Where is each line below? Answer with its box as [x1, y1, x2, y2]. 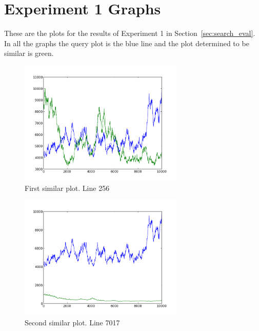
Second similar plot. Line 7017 [25, 317, 120, 327]
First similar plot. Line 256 [25, 182, 110, 193]
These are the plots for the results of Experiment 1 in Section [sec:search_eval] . [4, 28, 255, 38]
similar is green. [4, 48, 54, 59]
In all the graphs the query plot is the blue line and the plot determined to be [4, 37, 249, 48]
